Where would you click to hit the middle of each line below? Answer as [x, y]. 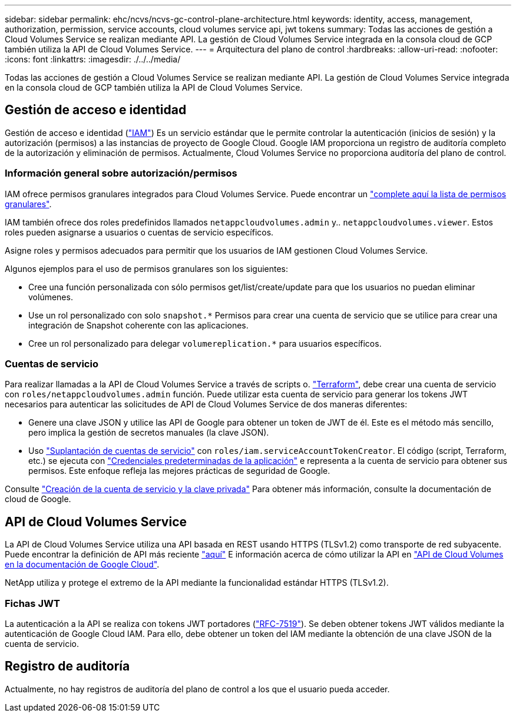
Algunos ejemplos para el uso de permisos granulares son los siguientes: [147, 268]
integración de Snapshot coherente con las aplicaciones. [138, 325]
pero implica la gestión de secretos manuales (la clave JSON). [149, 433]
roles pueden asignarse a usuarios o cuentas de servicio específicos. [139, 232]
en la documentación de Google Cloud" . [82, 565]
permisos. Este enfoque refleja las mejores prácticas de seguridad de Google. [179, 471]
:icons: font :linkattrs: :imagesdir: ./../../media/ [93, 59]
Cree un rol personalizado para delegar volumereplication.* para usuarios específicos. [205, 343]
